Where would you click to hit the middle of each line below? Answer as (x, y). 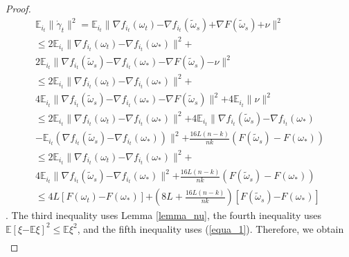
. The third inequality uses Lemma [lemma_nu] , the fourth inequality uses (164, 215)
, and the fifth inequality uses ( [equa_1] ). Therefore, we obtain (211, 228)
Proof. (18, 8)
